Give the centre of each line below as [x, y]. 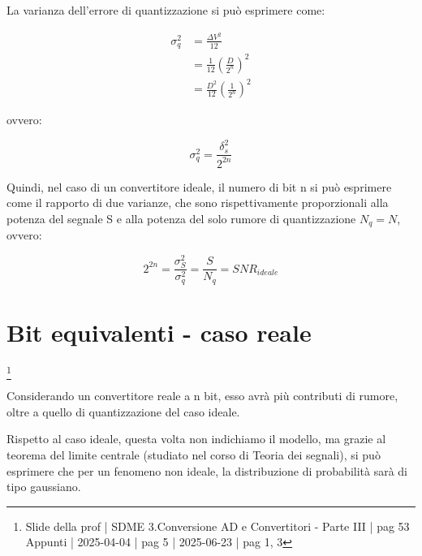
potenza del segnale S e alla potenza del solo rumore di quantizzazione [181, 218]
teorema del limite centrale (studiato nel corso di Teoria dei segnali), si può [194, 454]
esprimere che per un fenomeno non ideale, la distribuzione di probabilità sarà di [207, 470]
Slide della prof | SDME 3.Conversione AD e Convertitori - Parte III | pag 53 [217, 526]
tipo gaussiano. [44, 487]
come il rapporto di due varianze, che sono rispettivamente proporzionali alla [198, 203]
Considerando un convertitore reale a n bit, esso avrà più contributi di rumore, [202, 396]
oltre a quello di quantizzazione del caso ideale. [123, 411]
